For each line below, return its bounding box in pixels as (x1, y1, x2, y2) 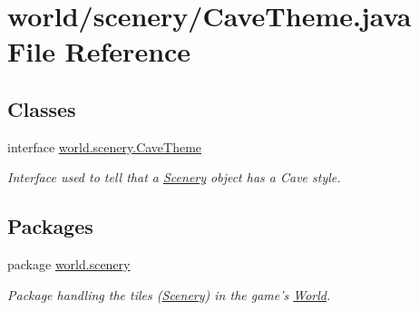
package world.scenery (7, 255, 131, 274)
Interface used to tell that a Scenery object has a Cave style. (7, 168, 341, 187)
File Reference (7, 33, 191, 70)
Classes (7, 94, 76, 122)
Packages (7, 212, 93, 240)
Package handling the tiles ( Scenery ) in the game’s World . (7, 285, 331, 304)
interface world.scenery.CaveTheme (7, 137, 202, 156)
